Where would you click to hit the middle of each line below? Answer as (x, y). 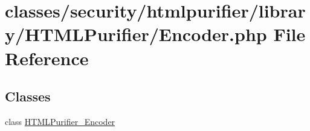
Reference (47, 58)
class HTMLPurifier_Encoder (60, 121)
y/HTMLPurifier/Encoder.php (136, 34)
